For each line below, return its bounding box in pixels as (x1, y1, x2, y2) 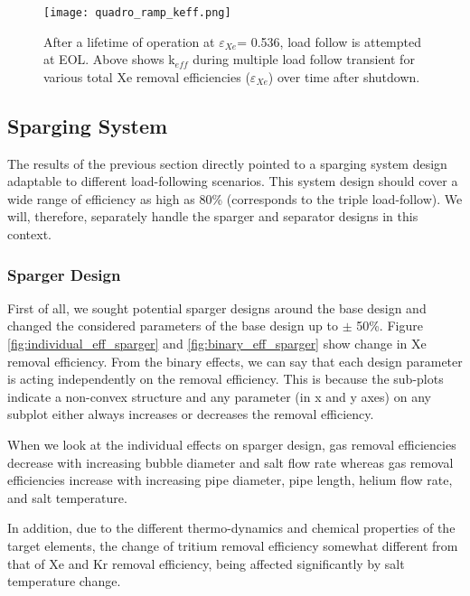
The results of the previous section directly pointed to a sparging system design (7, 154, 447, 172)
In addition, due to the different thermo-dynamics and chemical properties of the (7, 518, 456, 537)
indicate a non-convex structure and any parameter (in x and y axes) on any (7, 386, 431, 405)
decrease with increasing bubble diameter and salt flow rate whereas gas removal (7, 452, 454, 471)
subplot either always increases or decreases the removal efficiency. (7, 405, 374, 424)
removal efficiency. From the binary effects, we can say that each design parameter (7, 351, 463, 370)
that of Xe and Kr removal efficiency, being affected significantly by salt (7, 554, 405, 573)
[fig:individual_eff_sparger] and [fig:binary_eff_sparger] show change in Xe (7, 334, 427, 353)
